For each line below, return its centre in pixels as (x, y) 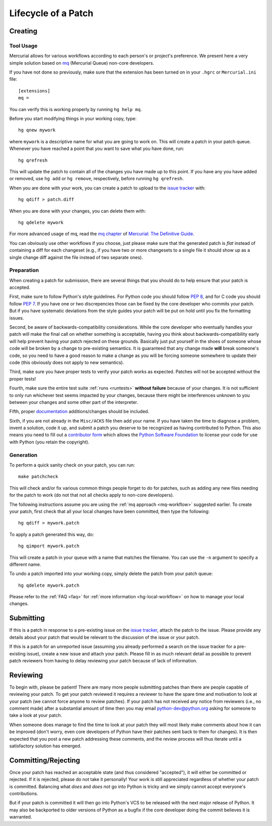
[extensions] (34, 91)
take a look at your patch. (36, 715)
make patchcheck (38, 477)
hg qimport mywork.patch (49, 546)
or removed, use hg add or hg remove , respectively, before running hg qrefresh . (96, 179)
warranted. (21, 817)
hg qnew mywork (37, 130)
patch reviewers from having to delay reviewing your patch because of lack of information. (103, 660)
